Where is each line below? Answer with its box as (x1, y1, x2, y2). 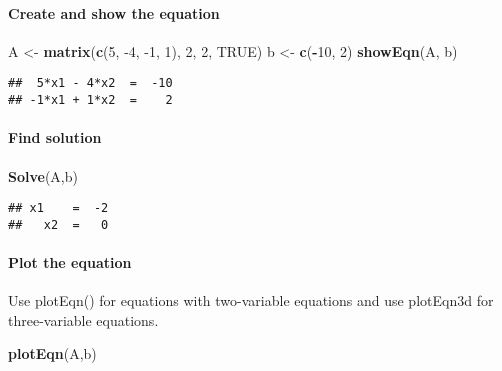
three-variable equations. (8, 309, 159, 330)
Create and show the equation (8, 2, 220, 23)
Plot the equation (8, 252, 132, 272)
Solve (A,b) (8, 165, 78, 186)
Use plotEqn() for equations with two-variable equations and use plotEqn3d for (8, 290, 494, 311)
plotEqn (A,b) (8, 343, 97, 364)
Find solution (8, 127, 102, 148)
